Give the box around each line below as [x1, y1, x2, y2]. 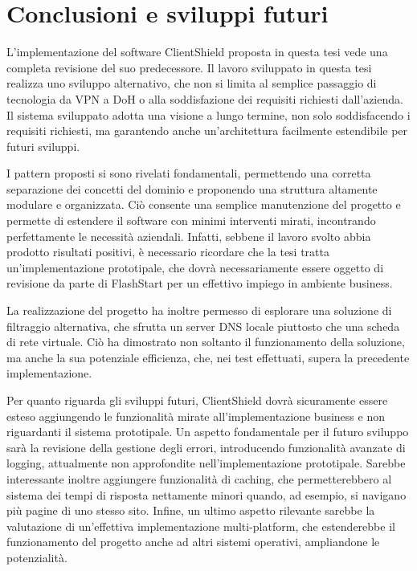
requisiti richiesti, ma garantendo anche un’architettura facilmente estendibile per [6, 122, 408, 139]
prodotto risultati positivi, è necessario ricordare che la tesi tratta [6, 243, 329, 260]
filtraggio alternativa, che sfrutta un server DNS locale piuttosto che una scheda [6, 317, 400, 334]
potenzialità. [6, 549, 67, 565]
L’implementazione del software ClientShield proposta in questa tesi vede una [6, 43, 388, 60]
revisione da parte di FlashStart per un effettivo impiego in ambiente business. [6, 275, 393, 292]
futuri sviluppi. [6, 137, 80, 154]
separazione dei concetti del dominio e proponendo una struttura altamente [6, 180, 378, 197]
